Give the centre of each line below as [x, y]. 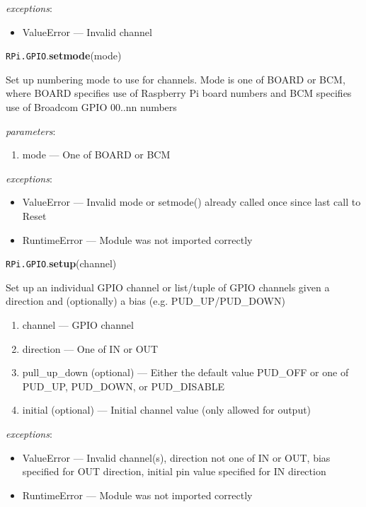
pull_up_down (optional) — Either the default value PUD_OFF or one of [185, 372]
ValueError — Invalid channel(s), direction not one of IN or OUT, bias [176, 457]
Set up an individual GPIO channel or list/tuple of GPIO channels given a [168, 287]
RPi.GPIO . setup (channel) [61, 263]
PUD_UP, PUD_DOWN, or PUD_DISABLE [123, 386]
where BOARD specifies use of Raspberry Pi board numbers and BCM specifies [179, 93]
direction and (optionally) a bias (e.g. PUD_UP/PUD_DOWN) [145, 301]
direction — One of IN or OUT [90, 348]
